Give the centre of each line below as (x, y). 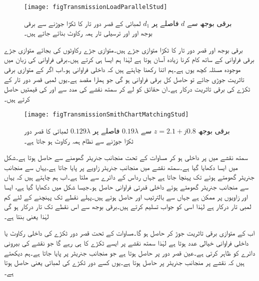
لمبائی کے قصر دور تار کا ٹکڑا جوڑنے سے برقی (82, 23)
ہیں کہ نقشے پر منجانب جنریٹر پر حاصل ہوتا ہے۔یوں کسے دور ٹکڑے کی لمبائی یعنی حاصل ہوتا (124, 262)
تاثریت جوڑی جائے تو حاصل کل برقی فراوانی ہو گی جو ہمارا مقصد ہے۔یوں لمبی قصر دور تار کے (124, 79)
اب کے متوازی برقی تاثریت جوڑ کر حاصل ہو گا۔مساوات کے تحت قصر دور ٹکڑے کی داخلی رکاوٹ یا (129, 233)
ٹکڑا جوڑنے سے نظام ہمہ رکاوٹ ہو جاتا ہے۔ (79, 140)
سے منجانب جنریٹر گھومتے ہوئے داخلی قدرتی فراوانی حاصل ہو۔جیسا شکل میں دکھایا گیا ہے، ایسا (126, 187)
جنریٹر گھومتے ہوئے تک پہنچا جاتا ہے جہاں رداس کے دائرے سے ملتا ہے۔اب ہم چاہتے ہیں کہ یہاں (129, 177)
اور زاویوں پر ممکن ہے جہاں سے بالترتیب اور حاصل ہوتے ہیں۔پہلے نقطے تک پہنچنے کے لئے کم (126, 196)
